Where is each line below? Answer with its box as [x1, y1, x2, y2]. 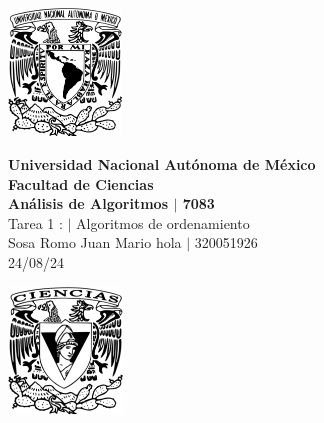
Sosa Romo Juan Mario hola [8, 232, 182, 253]
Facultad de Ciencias [8, 173, 154, 194]
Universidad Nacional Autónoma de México [8, 154, 316, 175]
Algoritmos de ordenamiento [76, 212, 250, 233]
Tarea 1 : [8, 212, 63, 233]
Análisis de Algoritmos [8, 193, 169, 214]
